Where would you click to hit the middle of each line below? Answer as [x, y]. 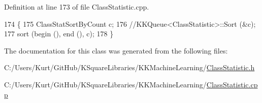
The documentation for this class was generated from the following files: [116, 50]
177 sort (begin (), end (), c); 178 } [59, 34]
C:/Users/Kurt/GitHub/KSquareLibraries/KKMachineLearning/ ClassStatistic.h [129, 67]
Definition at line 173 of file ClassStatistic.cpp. [77, 7]
